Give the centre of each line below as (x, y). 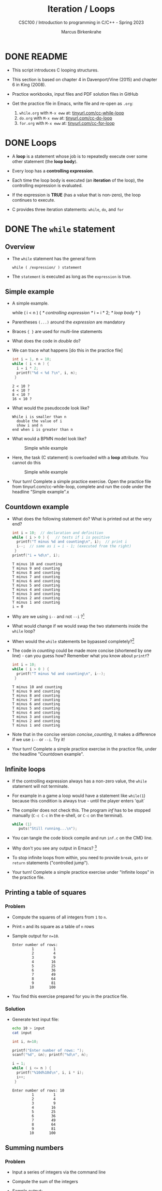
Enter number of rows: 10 (38, 1090)
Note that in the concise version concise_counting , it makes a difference (84, 734)
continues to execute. (34, 200)
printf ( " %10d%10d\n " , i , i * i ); (50, 1073)
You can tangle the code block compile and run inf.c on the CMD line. (82, 838)
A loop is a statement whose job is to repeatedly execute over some (80, 156)
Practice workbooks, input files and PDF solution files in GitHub (75, 94)
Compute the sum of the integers (45, 1182)
